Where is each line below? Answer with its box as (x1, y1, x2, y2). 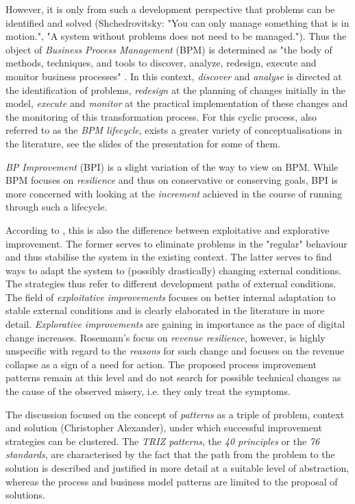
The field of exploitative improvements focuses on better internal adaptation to (5, 289, 336, 304)
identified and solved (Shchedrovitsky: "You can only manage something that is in (5, 15, 350, 29)
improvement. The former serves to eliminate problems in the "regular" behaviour (5, 236, 347, 250)
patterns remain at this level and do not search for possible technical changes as (5, 370, 341, 385)
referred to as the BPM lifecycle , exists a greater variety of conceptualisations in (5, 123, 343, 137)
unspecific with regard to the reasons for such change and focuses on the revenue (5, 344, 345, 358)
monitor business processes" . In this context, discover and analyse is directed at (5, 69, 342, 83)
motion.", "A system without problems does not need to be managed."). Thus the (5, 29, 347, 43)
